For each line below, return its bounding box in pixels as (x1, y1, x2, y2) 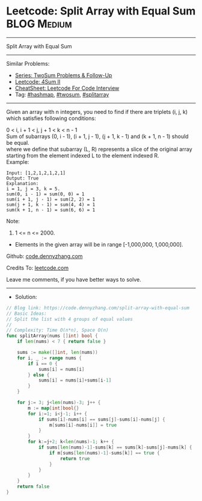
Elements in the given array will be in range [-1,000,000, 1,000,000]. (14, 241, 183, 248)
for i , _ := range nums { (17, 354, 82, 361)
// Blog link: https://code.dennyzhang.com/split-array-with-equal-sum (6, 304, 189, 311)
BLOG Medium (6, 17, 72, 31)
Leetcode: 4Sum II (14, 78, 61, 85)
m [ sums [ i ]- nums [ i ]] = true (49, 422, 117, 428)
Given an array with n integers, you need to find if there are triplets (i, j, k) (6, 108, 188, 115)
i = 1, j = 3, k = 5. (6, 186, 61, 192)
